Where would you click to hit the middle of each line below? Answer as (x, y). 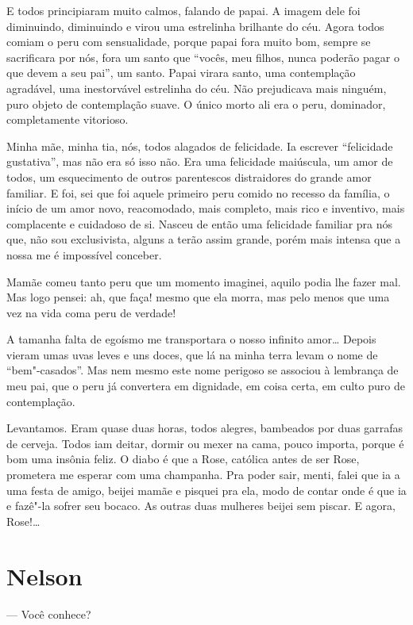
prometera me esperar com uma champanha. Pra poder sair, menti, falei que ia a (203, 475)
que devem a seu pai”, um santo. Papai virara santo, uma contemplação (181, 73)
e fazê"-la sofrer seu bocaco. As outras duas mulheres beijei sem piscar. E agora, (201, 506)
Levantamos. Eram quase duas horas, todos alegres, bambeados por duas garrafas (205, 428)
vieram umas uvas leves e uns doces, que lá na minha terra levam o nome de (192, 354)
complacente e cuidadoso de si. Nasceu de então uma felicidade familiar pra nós (200, 223)
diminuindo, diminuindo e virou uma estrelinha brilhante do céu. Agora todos (195, 26)
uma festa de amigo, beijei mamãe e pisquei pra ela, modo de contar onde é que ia (206, 490)
